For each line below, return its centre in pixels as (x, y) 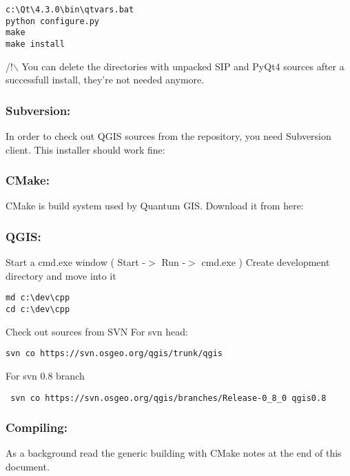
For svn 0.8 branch (45, 375)
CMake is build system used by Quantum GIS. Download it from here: (155, 206)
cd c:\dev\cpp (38, 310)
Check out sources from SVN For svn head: (97, 331)
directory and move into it (61, 275)
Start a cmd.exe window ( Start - (76, 262)
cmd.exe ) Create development (266, 262)
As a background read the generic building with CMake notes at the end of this (174, 453)
